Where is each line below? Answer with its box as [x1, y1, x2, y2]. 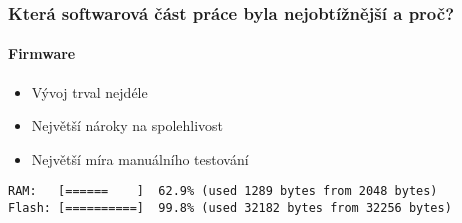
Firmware [8, 43, 76, 64]
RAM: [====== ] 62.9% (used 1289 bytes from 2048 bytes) [8, 184, 438, 199]
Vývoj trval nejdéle [31, 81, 148, 102]
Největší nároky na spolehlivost [31, 115, 224, 136]
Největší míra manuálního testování [31, 148, 249, 169]
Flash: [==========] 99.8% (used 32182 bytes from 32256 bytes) [8, 201, 452, 216]
